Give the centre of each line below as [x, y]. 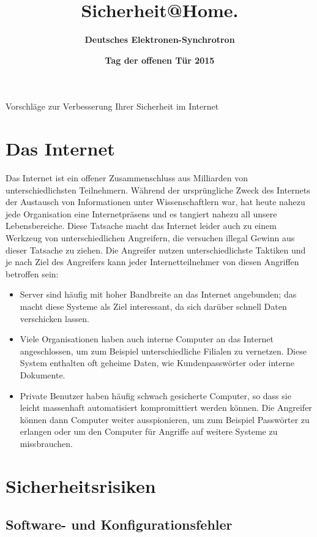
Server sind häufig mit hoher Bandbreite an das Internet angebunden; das [158, 294]
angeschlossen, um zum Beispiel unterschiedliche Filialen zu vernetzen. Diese [163, 351]
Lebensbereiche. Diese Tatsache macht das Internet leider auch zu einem [141, 226]
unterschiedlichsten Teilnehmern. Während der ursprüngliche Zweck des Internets [158, 190]
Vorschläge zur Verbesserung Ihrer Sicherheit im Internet [112, 106]
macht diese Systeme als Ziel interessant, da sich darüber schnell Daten [153, 306]
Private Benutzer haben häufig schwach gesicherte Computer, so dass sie [155, 395]
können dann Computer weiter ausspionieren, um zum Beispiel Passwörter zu [165, 419]
